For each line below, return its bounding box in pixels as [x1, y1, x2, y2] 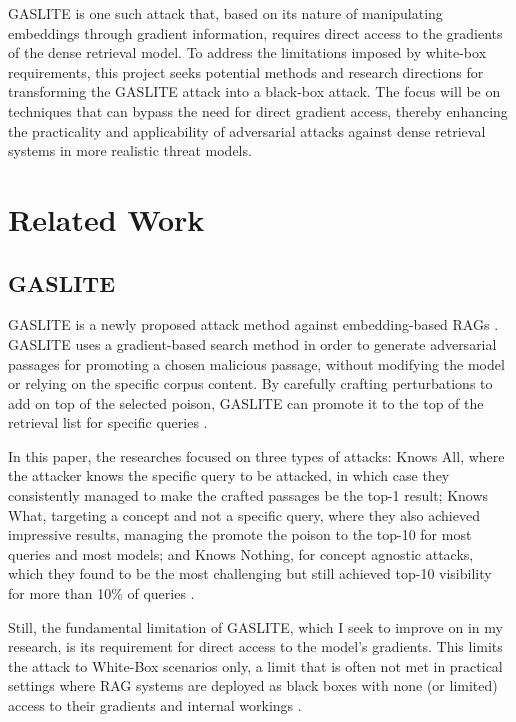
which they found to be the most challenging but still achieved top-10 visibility [8, 563, 492, 584]
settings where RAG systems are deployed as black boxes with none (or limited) [8, 675, 498, 696]
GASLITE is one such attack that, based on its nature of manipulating [8, 3, 443, 23]
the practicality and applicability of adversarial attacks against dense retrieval [8, 120, 486, 141]
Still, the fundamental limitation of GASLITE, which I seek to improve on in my [8, 616, 503, 637]
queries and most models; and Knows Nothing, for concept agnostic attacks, [8, 543, 474, 564]
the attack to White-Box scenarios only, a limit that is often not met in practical [8, 655, 503, 676]
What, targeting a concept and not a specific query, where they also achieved [8, 504, 480, 525]
